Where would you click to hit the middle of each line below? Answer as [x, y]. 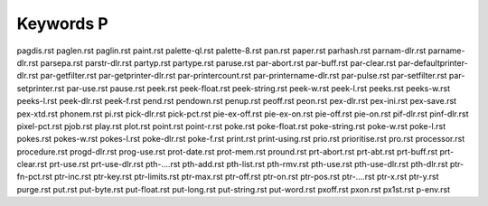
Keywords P [62, 23]
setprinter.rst [41, 88]
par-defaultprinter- [433, 62]
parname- [446, 51]
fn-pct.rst [35, 177]
